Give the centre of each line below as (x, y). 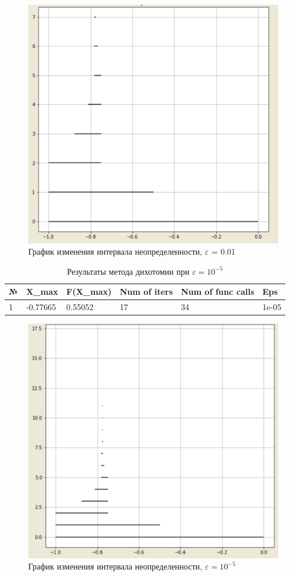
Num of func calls (218, 292)
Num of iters (146, 292)
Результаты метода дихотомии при (128, 271)
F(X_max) (89, 292)
